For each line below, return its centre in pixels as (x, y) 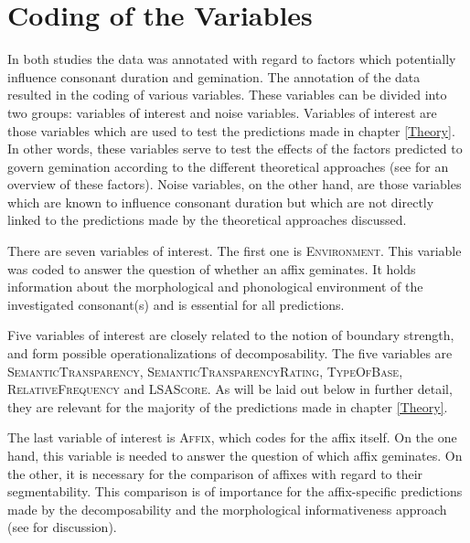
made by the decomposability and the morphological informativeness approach (227, 509)
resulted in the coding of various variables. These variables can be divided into (227, 95)
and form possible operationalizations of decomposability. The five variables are (230, 353)
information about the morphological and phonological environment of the (215, 287)
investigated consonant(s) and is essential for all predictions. (176, 304)
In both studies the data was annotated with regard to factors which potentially (232, 59)
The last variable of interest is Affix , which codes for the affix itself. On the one (232, 437)
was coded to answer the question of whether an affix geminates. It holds (212, 268)
